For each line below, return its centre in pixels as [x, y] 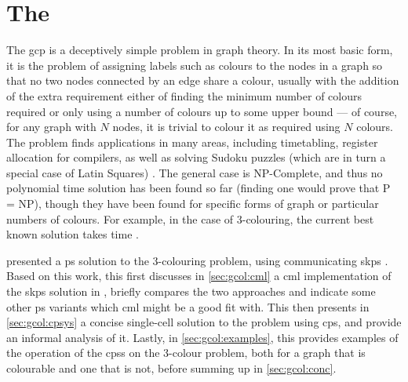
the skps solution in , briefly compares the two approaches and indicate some [191, 291]
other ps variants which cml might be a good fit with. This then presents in [188, 306]
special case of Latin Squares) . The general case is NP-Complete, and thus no [195, 172]
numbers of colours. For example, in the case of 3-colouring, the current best [190, 218]
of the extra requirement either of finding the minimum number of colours [184, 95]
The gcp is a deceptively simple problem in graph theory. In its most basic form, [200, 50]
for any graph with [51, 127]
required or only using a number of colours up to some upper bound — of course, [202, 111]
